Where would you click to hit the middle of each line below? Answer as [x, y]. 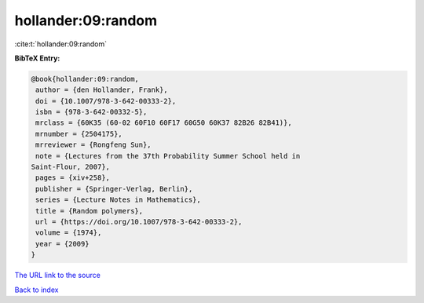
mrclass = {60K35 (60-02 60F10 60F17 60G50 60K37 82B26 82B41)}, [164, 123]
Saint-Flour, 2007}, [70, 167]
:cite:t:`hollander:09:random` [61, 44]
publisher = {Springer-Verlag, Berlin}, [114, 189]
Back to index [37, 290]
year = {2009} [62, 244]
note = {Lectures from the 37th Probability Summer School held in [168, 156]
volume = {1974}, [69, 233]
